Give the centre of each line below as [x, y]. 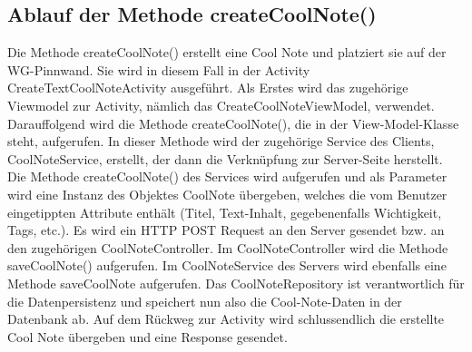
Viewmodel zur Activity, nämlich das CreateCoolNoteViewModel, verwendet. [221, 105]
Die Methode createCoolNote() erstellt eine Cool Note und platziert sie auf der [227, 52]
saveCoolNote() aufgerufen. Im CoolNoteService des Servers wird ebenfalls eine [227, 265]
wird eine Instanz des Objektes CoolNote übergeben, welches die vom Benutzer [227, 194]
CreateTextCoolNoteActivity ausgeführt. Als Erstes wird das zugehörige [208, 88]
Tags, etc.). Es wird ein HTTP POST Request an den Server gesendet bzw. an [226, 230]
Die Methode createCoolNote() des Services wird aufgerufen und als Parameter [227, 176]
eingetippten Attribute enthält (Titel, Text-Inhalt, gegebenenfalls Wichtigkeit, [225, 212]
